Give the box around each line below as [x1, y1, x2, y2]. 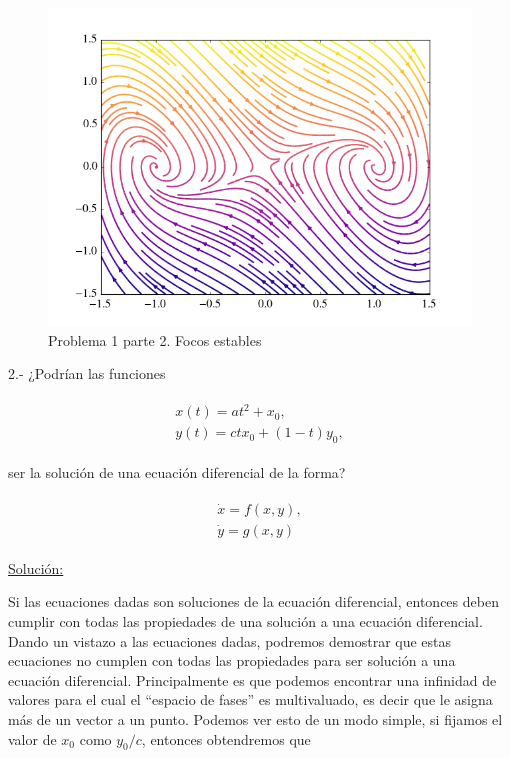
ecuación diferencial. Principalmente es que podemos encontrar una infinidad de [8, 669, 497, 690]
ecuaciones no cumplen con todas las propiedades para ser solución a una [8, 650, 456, 671]
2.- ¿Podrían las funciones [8, 363, 166, 384]
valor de [8, 728, 57, 749]
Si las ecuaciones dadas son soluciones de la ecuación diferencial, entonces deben [8, 591, 499, 612]
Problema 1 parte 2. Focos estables [48, 329, 262, 350]
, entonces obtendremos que [141, 728, 311, 749]
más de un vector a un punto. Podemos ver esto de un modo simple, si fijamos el [8, 709, 503, 730]
